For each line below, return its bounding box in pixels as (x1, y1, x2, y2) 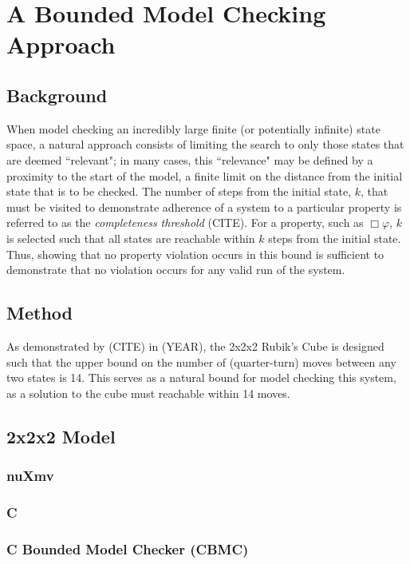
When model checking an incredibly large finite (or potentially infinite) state (6, 120, 380, 137)
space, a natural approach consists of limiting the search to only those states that (6, 136, 404, 153)
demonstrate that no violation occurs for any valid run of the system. (6, 261, 345, 278)
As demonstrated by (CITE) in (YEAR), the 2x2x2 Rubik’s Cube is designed (6, 337, 384, 354)
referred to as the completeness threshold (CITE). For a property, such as (6, 214, 364, 231)
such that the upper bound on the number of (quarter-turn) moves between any (6, 353, 396, 370)
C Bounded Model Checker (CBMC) (6, 538, 249, 558)
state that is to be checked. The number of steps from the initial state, (6, 183, 352, 200)
